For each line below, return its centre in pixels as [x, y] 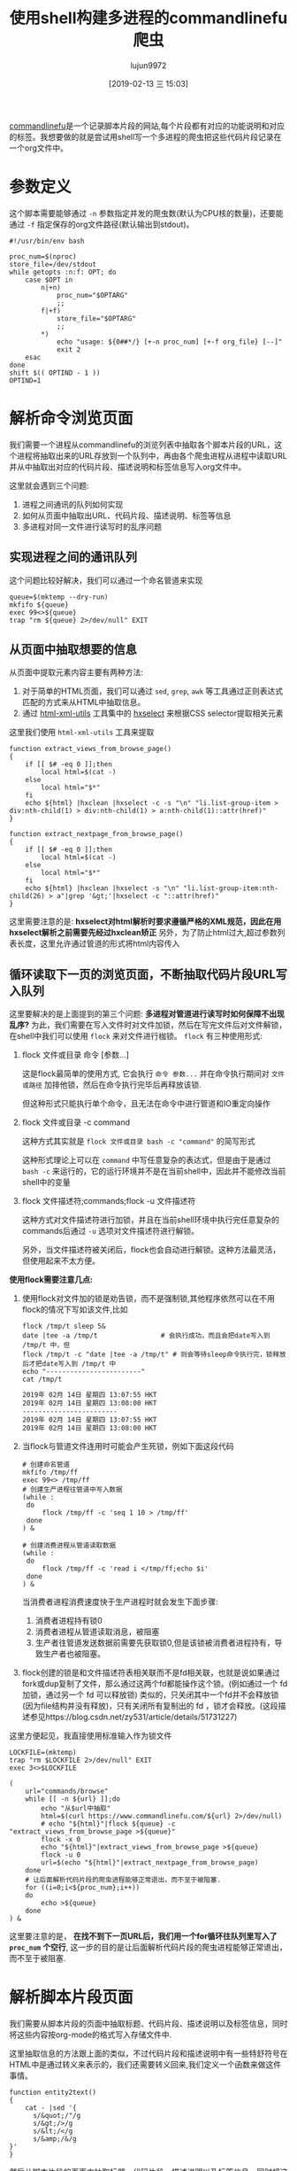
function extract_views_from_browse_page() [91, 749]
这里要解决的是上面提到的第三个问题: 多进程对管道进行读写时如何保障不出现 [147, 1014]
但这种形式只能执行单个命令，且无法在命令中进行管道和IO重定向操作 [146, 1104]
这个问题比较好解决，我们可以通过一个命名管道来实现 [106, 580]
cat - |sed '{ [51, 2108]
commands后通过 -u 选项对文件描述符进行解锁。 [110, 1231]
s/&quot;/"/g [57, 2115]
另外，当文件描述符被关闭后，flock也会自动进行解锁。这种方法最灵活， [151, 1250]
